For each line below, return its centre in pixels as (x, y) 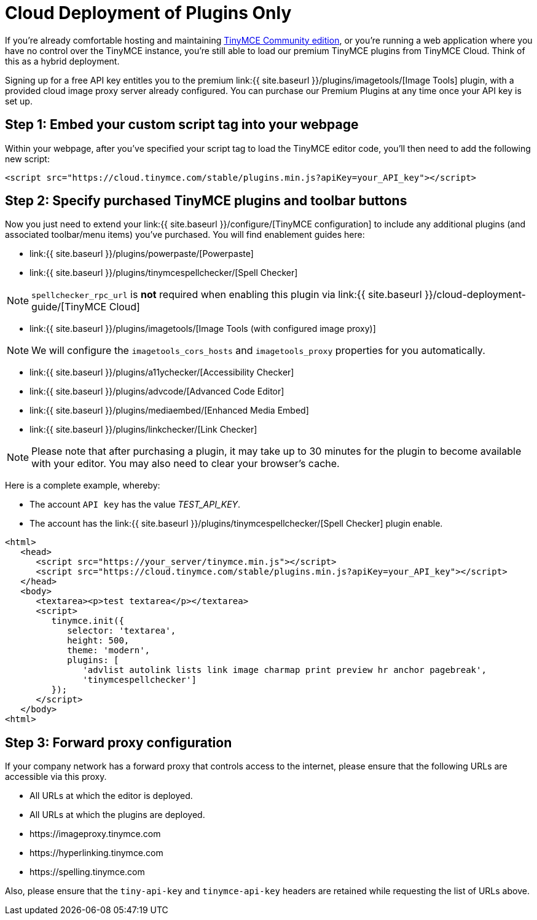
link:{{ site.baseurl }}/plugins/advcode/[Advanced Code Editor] (157, 391)
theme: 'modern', (109, 651)
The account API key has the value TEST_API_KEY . (135, 505)
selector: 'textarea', (122, 631)
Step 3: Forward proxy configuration (119, 742)
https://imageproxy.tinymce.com (95, 834)
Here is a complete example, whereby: (83, 486)
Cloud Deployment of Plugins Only (148, 13)
